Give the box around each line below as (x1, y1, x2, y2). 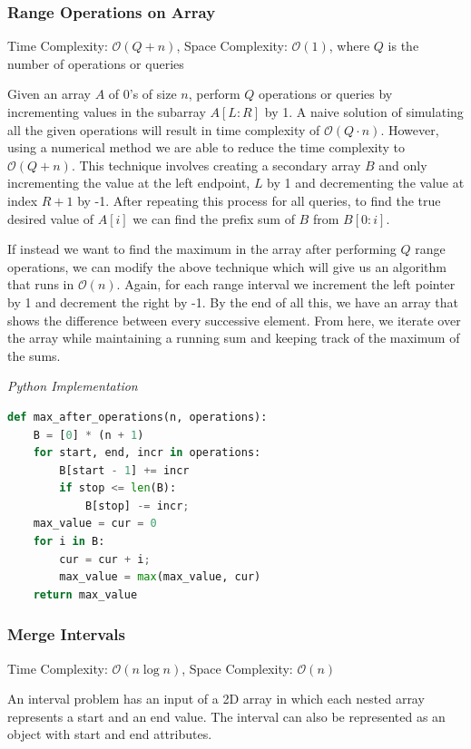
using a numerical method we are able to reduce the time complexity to (7, 138, 406, 157)
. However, (380, 120, 439, 139)
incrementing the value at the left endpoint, (7, 173, 250, 192)
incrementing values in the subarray (7, 102, 206, 121)
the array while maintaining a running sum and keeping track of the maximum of (7, 328, 460, 347)
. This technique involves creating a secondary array (71, 155, 361, 174)
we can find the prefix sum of (132, 209, 295, 228)
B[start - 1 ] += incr (59, 463, 190, 477)
